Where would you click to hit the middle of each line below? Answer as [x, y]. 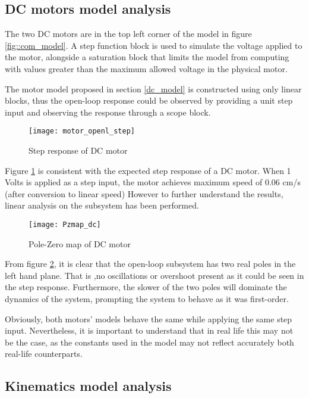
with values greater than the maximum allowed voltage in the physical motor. [146, 68]
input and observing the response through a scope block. [108, 112]
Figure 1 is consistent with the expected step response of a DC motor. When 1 [148, 170]
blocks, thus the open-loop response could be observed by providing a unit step [149, 100]
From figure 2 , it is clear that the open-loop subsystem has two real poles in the [150, 264]
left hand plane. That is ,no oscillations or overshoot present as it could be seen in [154, 275]
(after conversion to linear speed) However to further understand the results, [144, 193]
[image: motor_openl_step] [82, 131]
